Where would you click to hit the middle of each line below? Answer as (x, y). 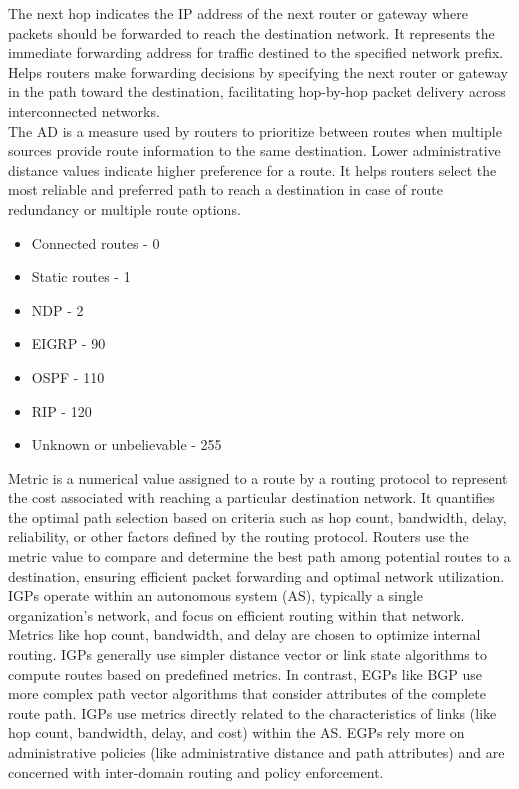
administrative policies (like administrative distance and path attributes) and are (256, 752)
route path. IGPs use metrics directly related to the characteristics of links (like (252, 712)
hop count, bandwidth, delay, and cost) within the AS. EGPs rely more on (236, 732)
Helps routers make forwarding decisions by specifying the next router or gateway (258, 71)
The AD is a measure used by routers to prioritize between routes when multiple (255, 130)
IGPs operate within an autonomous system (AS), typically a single (215, 595)
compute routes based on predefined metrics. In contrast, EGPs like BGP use (245, 673)
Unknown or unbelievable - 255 (126, 444)
